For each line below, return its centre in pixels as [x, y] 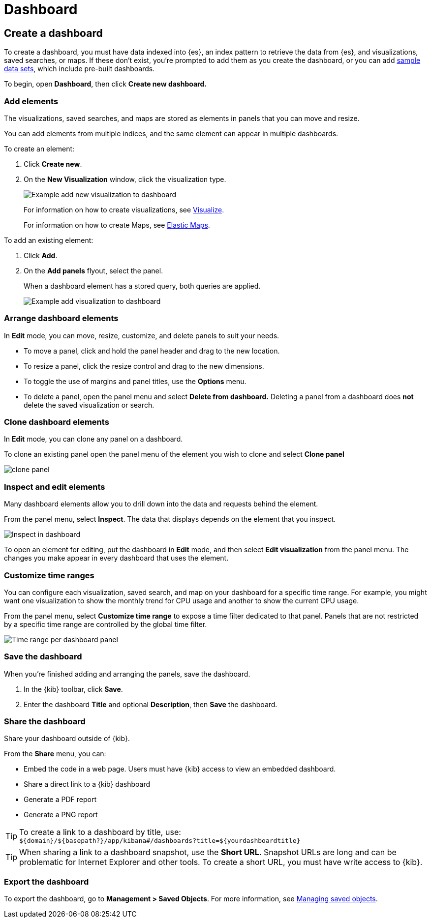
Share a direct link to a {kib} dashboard [87, 784]
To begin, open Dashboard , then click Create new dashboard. [105, 84]
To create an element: [39, 149]
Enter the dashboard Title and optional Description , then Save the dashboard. [151, 704]
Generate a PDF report [60, 800]
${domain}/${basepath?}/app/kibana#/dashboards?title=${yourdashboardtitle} [160, 841]
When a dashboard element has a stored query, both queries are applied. [142, 286]
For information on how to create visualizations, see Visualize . [124, 209]
